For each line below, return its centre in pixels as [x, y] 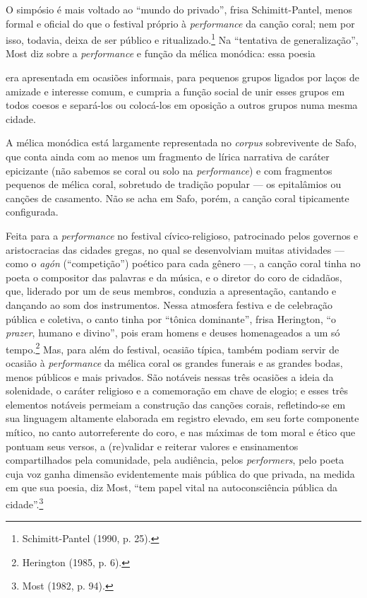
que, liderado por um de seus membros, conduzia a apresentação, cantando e [171, 291]
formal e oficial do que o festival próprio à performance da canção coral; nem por [180, 23]
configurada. [32, 212]
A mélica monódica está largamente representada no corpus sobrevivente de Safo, [181, 142]
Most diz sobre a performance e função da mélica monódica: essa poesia [161, 53]
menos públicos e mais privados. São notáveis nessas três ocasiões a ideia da [170, 376]
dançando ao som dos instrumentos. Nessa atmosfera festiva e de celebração [169, 304]
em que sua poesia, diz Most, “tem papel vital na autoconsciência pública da [172, 487]
